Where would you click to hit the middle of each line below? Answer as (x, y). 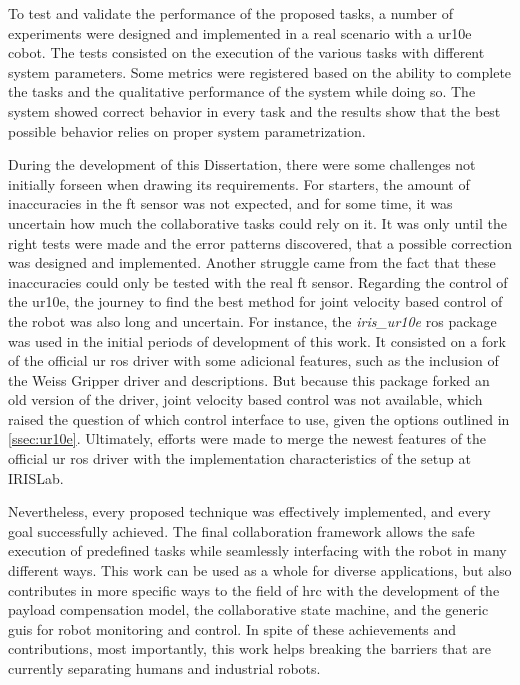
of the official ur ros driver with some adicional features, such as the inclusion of (253, 360)
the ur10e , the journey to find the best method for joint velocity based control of (255, 301)
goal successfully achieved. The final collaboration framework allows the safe (241, 530)
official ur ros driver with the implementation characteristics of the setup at (239, 458)
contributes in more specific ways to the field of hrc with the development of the (254, 589)
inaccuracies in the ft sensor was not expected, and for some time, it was (230, 203)
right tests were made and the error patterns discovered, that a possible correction (260, 242)
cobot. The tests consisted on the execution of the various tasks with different (246, 52)
